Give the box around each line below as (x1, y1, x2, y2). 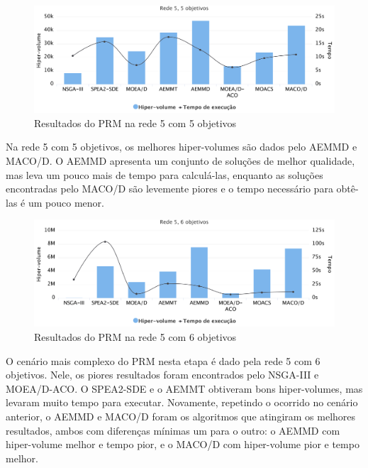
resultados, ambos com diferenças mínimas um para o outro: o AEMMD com (6, 423, 340, 437)
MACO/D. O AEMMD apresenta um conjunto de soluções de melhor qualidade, (6, 153, 355, 168)
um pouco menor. (28, 195, 104, 209)
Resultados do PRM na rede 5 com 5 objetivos (34, 115, 237, 130)
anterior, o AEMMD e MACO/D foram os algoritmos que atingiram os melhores (6, 408, 356, 423)
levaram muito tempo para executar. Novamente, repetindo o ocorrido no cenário (6, 395, 358, 410)
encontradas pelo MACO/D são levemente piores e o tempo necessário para (6, 181, 333, 196)
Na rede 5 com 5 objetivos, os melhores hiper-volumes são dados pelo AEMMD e (6, 139, 357, 154)
